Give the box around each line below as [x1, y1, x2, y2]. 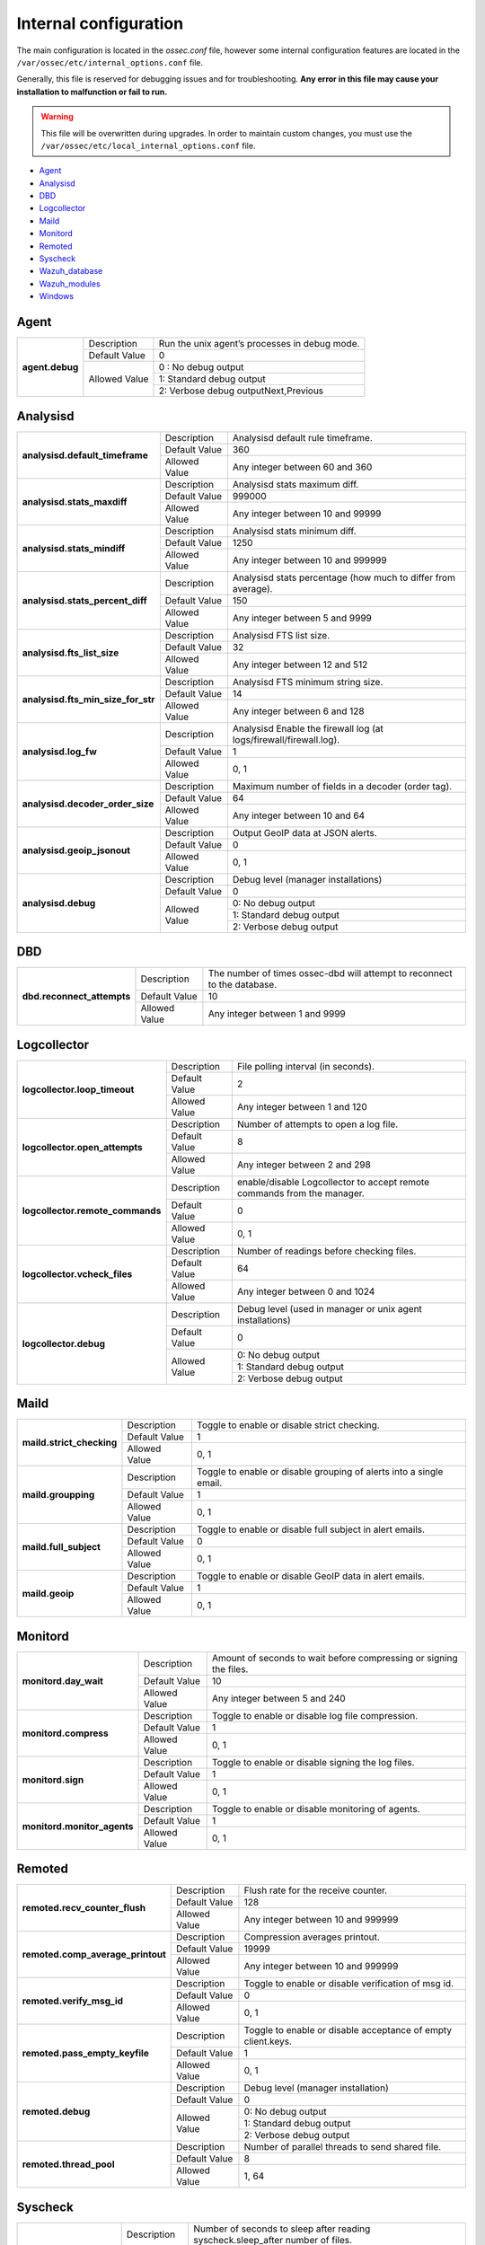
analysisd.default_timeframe [22, 449, 148, 462]
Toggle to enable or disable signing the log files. [211, 1756, 415, 1768]
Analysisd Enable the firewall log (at [232, 722, 384, 735]
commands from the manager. [236, 1186, 366, 1199]
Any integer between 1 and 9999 [207, 1008, 346, 1020]
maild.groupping [22, 1489, 95, 1501]
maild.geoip [22, 1588, 75, 1600]
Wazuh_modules [39, 278, 101, 289]
